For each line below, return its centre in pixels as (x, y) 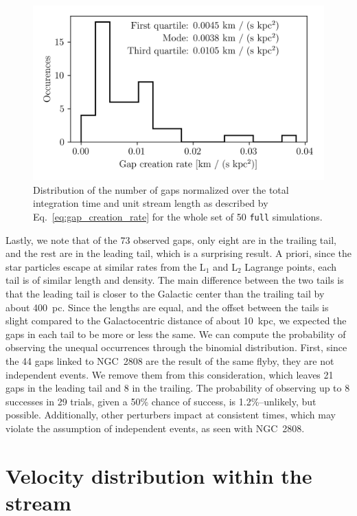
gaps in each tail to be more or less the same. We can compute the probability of (176, 334)
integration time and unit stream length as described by (151, 203)
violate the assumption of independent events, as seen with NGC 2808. (155, 428)
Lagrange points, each (291, 266)
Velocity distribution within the (159, 475)
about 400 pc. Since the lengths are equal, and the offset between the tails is (167, 307)
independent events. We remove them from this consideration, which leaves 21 (170, 374)
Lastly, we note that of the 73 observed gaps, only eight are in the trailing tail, (171, 239)
